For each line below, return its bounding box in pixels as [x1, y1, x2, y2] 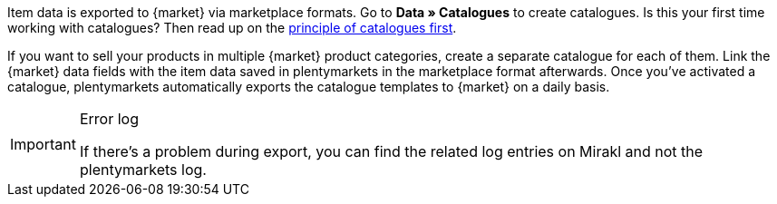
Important [10, 135, 76, 153]
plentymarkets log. [79, 160, 207, 179]
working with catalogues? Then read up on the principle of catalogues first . [7, 20, 457, 35]
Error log [79, 110, 140, 128]
